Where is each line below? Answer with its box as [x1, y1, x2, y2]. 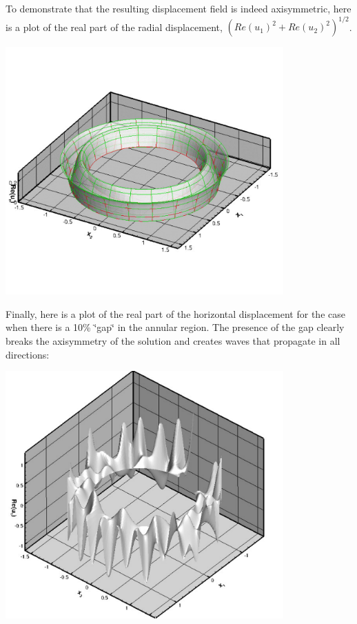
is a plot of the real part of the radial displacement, [6, 19, 223, 34]
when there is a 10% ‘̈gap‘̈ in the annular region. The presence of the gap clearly [6, 320, 345, 334]
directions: [6, 347, 50, 361]
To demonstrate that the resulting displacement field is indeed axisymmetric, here [6, 1, 351, 15]
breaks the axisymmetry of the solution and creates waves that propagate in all [6, 333, 340, 348]
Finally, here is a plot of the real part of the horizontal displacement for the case [6, 306, 345, 321]
